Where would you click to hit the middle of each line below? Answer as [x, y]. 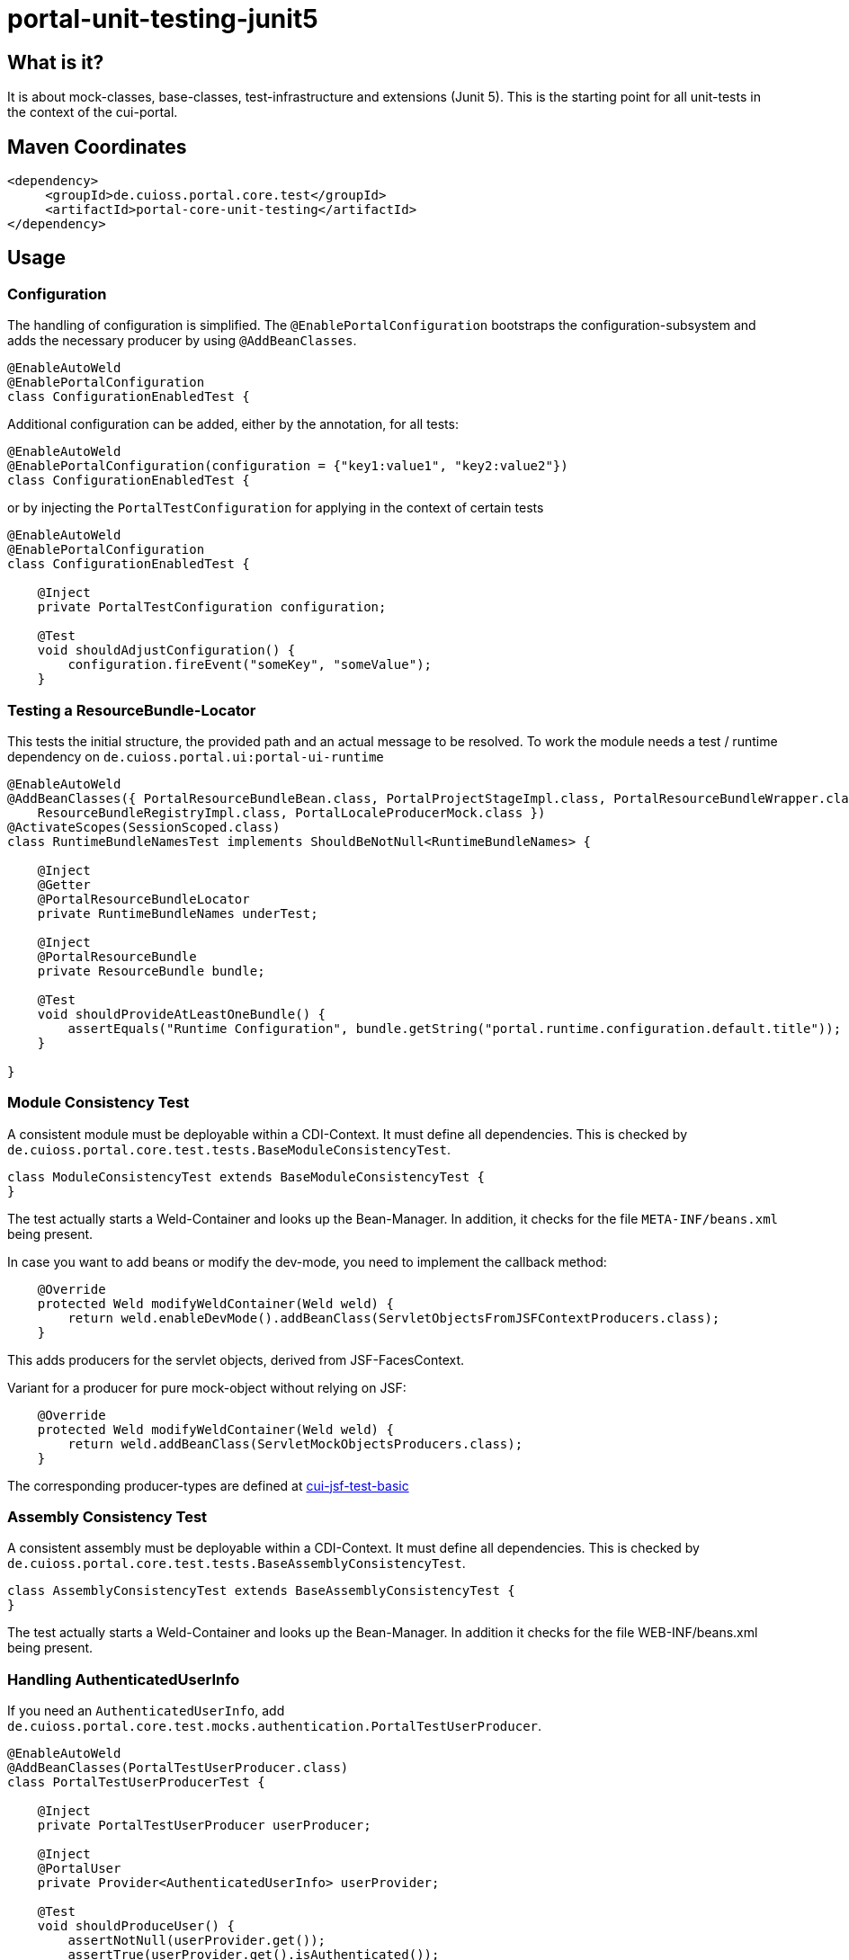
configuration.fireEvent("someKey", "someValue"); [250, 665]
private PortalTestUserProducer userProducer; [204, 1826]
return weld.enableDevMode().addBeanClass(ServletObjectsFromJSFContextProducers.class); [394, 1318]
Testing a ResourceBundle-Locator [132, 710]
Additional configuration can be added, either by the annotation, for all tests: [233, 424]
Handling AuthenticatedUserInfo [124, 1679]
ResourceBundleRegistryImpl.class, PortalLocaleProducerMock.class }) [291, 812]
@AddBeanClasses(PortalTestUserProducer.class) [178, 1768]
